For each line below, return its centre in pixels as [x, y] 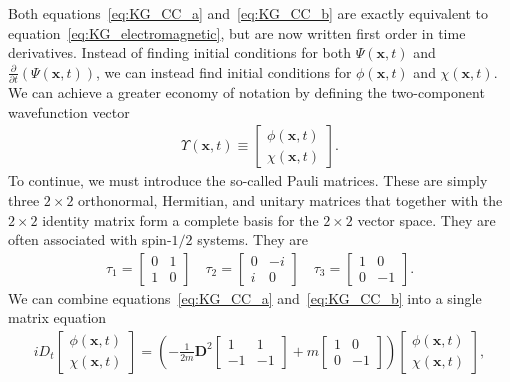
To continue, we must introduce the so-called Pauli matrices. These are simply [248, 180]
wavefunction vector [69, 111]
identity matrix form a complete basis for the [180, 219]
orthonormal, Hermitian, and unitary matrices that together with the [290, 199]
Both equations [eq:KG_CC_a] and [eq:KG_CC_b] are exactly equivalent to [248, 13]
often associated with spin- [90, 239]
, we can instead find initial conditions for [224, 71]
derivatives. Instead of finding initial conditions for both [179, 52]
